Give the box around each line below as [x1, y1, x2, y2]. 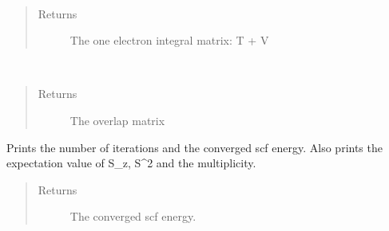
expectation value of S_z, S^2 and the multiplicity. [6, 155, 256, 171]
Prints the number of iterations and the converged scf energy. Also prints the [6, 139, 383, 155]
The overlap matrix [69, 112, 165, 128]
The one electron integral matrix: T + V [69, 32, 269, 49]
